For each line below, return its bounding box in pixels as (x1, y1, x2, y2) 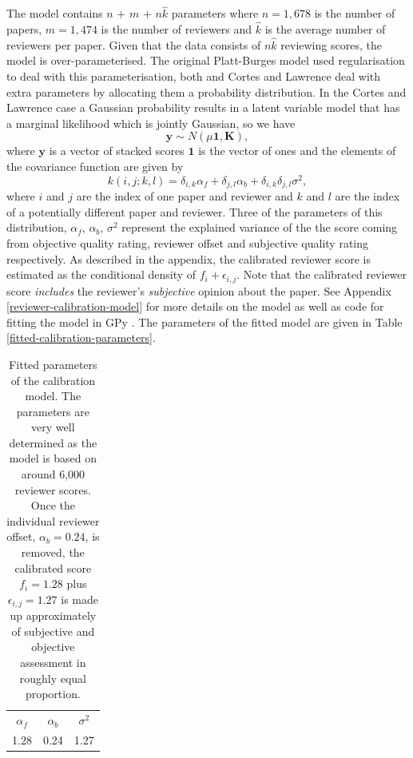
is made (61, 590, 98, 607)
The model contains (6, 5, 103, 22)
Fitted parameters (9, 355, 97, 372)
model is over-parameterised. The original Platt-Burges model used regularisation (6, 52, 405, 69)
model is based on (9, 450, 97, 466)
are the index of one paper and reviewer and (76, 188, 293, 204)
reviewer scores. (14, 481, 91, 498)
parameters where (171, 5, 259, 22)
